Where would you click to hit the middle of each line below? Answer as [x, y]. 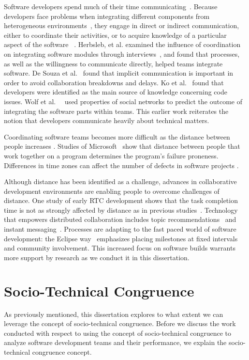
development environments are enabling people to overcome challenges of [112, 191]
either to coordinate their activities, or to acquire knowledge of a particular [115, 35]
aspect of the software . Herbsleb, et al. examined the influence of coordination [122, 44]
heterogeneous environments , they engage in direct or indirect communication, [122, 25]
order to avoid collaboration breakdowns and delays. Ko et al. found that [114, 82]
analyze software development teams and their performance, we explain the [115, 342]
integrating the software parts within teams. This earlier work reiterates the [116, 111]
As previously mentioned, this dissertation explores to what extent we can [114, 314]
